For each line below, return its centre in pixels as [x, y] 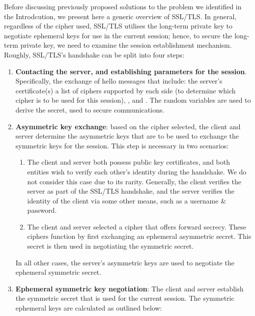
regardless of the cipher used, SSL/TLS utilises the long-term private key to [118, 26]
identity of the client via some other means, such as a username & [127, 200]
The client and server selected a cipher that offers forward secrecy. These [137, 226]
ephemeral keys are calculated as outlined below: [89, 308]
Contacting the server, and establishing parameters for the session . [131, 71]
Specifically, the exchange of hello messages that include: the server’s [119, 81]
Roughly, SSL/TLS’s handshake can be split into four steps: [94, 54]
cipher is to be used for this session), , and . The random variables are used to [133, 100]
